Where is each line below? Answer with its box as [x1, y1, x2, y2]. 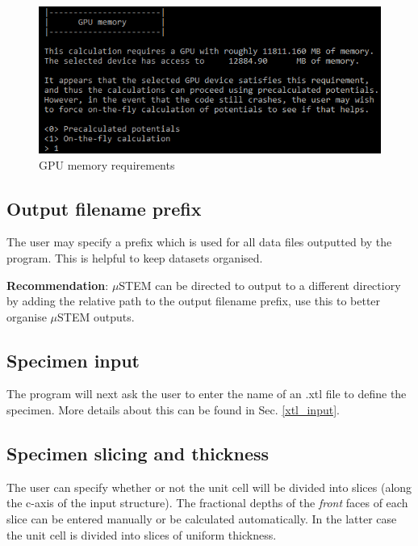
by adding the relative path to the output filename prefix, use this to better [6, 292, 381, 309]
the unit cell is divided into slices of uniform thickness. [6, 526, 277, 543]
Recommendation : [6, 276, 109, 293]
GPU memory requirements [39, 156, 175, 173]
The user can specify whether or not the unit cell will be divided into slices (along [6, 478, 412, 495]
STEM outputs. [57, 308, 135, 325]
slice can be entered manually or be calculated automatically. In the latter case [6, 510, 397, 527]
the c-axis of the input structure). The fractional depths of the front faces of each [6, 494, 408, 511]
